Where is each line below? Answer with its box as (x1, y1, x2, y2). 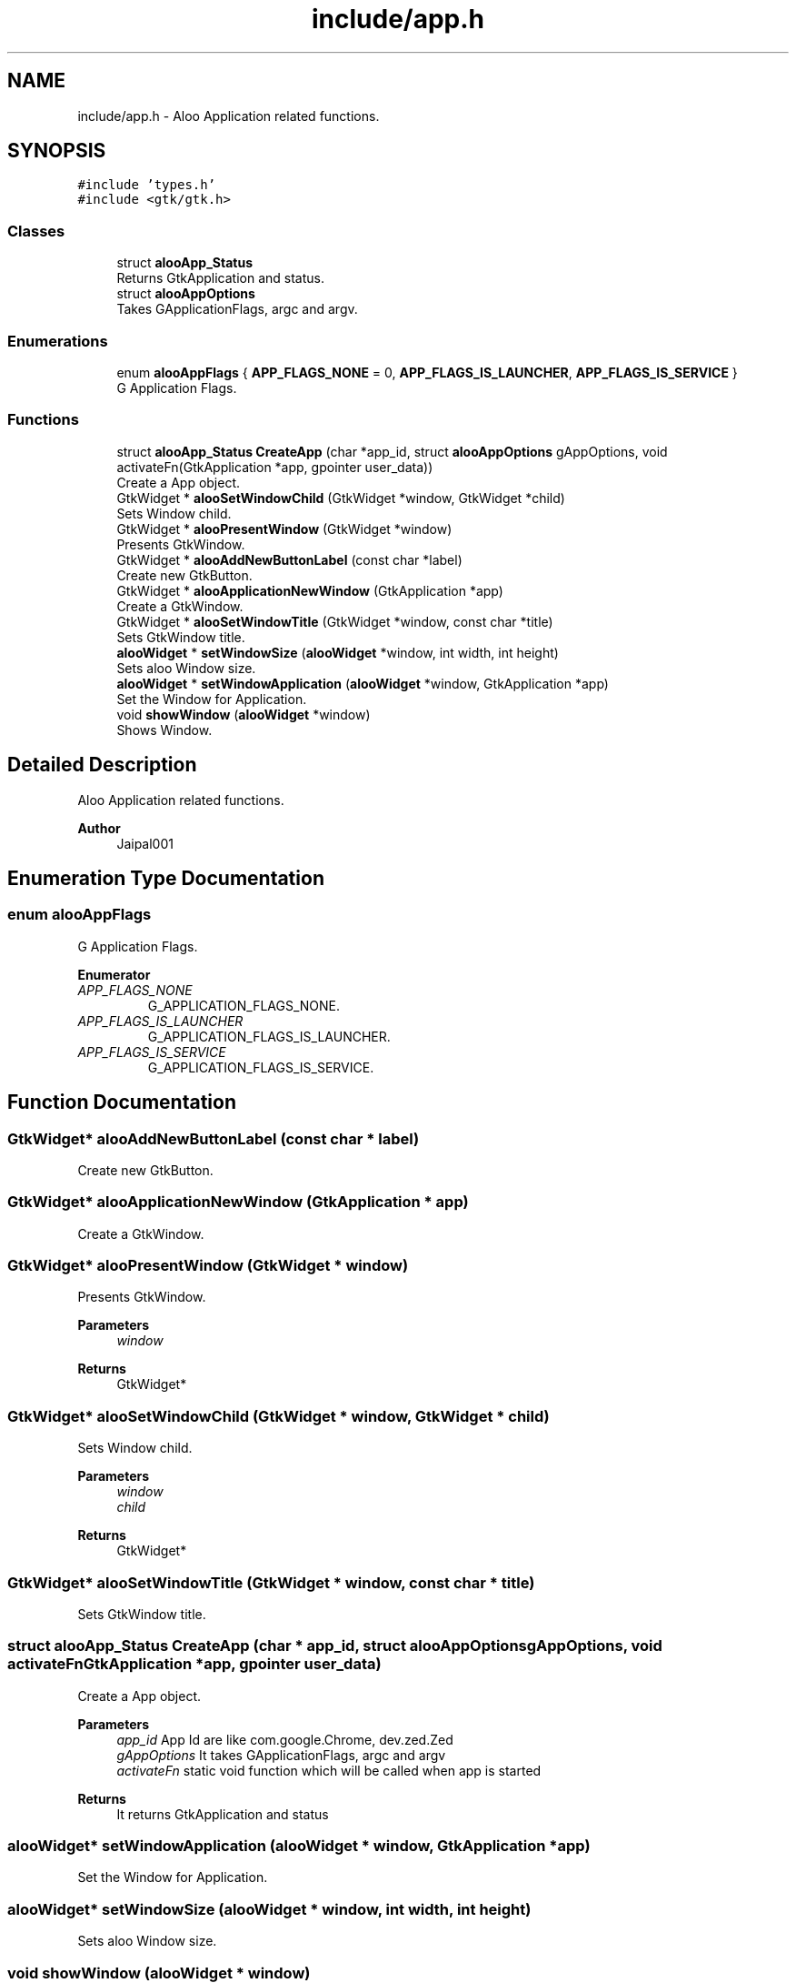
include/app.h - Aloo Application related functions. (77, 107, 380, 124)
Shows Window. (116, 721, 213, 738)
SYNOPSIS (7, 139, 106, 163)
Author (77, 820, 121, 836)
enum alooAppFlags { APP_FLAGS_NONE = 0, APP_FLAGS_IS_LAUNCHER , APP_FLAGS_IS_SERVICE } (116, 364, 738, 380)
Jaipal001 (116, 835, 174, 851)
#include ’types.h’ (77, 177, 216, 193)
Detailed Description (7, 753, 197, 777)
